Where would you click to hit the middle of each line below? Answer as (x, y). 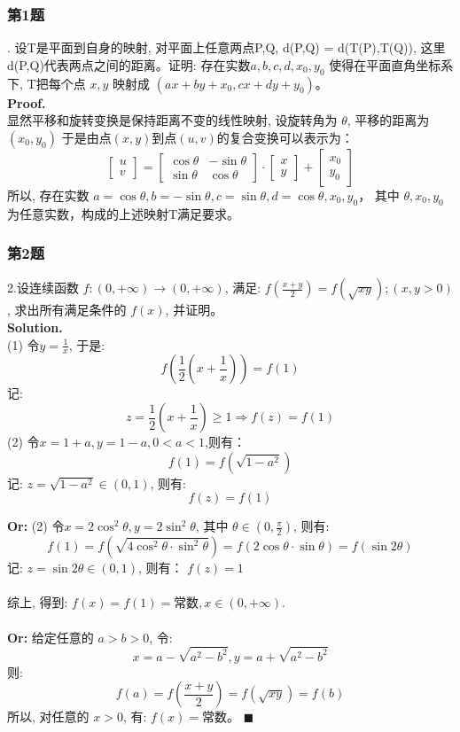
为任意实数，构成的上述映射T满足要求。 (124, 213)
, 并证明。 (194, 310)
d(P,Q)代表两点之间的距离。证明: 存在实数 (129, 64)
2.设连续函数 (43, 288)
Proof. (27, 102)
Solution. (35, 327)
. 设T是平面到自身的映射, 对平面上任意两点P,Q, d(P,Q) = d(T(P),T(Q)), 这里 (226, 47)
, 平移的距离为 (388, 120)
